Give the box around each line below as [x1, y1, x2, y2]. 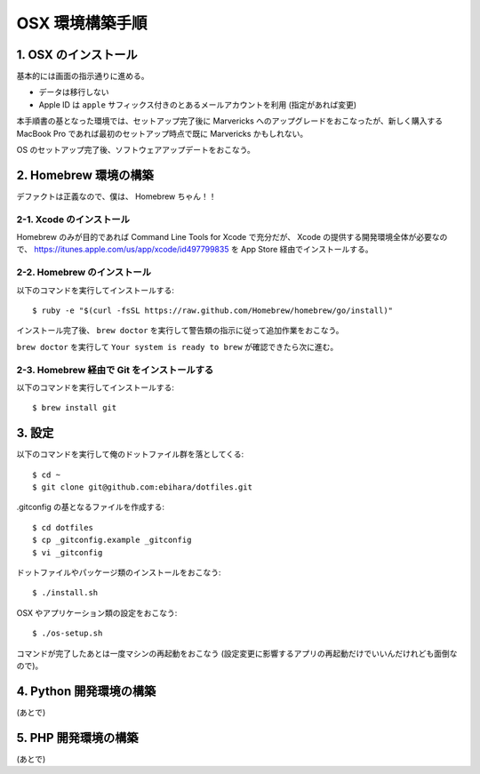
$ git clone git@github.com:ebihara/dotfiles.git [32, 482, 253, 492]
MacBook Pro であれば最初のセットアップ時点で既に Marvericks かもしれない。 [16, 128, 308, 139]
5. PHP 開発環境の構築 [16, 730, 139, 746]
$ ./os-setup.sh [32, 628, 103, 639]
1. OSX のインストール [16, 47, 138, 62]
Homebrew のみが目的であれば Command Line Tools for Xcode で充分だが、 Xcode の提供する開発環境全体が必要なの [16, 232, 448, 243]
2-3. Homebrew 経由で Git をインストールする [16, 363, 214, 376]
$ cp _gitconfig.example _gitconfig [32, 535, 192, 546]
